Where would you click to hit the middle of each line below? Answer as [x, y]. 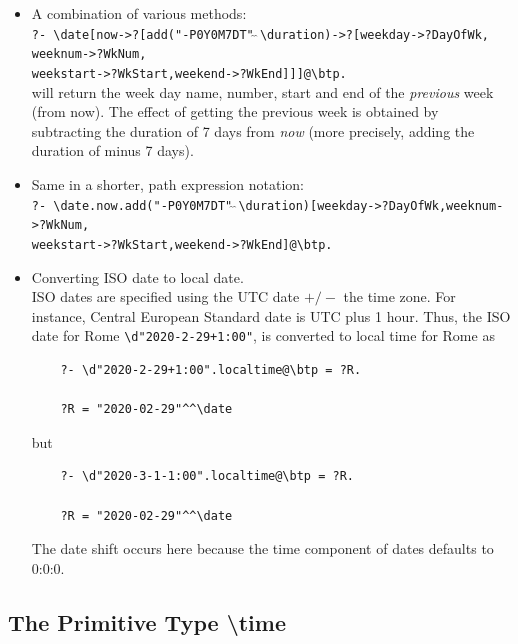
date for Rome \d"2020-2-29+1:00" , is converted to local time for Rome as [263, 335]
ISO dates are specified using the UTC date [165, 296]
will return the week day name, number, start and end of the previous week [262, 91]
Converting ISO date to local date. [137, 276]
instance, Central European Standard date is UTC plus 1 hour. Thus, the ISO [271, 315]
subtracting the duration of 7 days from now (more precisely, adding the [253, 130]
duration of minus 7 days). [112, 150]
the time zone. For [399, 296]
